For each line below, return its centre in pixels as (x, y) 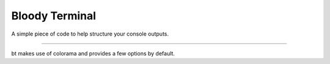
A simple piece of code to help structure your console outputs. (90, 34)
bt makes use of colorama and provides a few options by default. (93, 53)
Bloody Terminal (54, 16)
